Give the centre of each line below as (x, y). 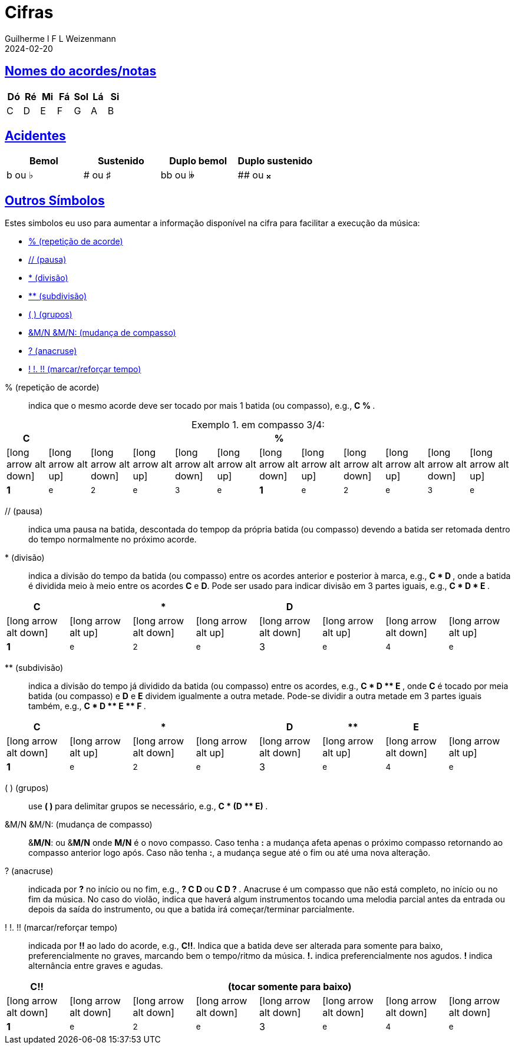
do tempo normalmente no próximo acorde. (113, 540)
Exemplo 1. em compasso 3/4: (258, 425)
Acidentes (35, 136)
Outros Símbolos (55, 200)
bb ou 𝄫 (177, 175)
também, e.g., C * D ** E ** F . (87, 706)
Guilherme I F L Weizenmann (60, 38)
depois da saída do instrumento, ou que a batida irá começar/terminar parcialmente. (192, 909)
